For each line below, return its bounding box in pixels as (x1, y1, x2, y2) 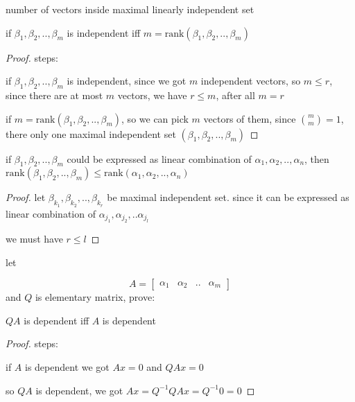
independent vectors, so (200, 73, 301, 88)
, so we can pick (121, 111, 189, 125)
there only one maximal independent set (6, 126, 176, 141)
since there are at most (6, 87, 103, 102)
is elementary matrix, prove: (35, 290, 155, 304)
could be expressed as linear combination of (67, 151, 252, 166)
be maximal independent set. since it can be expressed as (107, 190, 349, 204)
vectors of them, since (203, 111, 296, 125)
